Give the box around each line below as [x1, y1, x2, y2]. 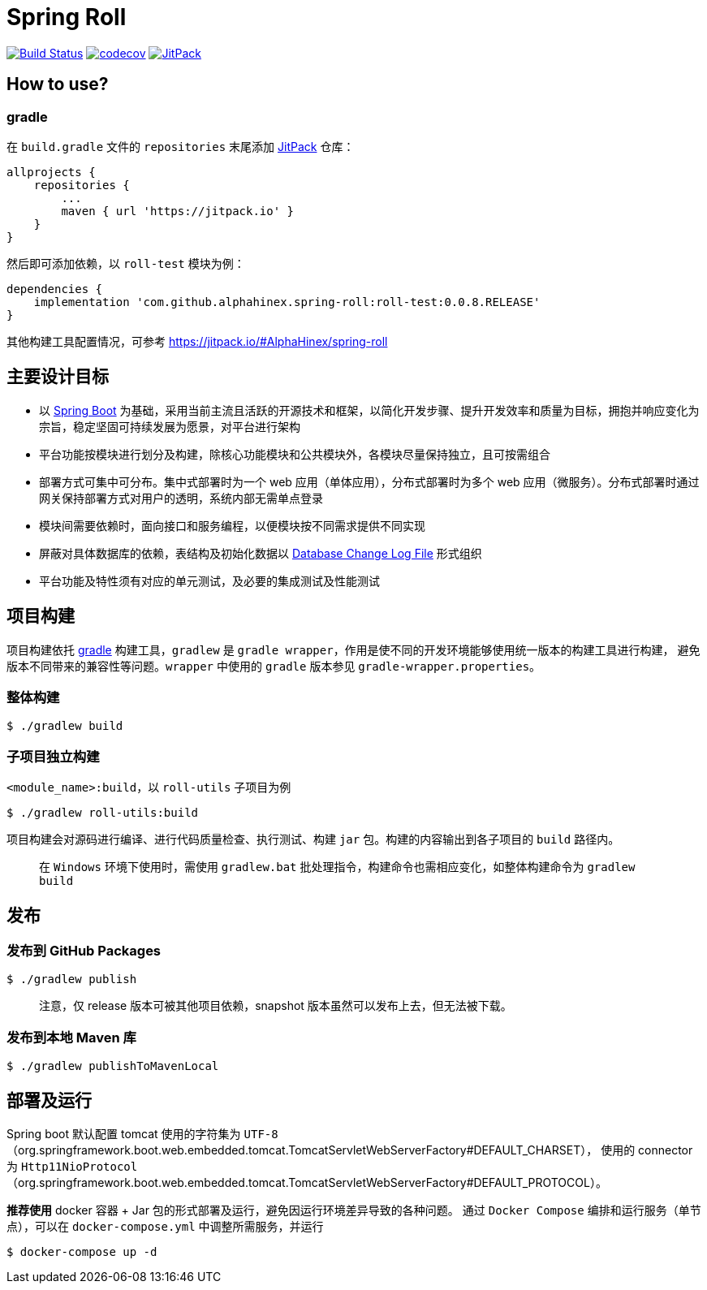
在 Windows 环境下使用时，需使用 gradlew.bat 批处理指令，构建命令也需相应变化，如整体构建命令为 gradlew [39, 860, 636, 874]
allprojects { [6, 165, 96, 179]
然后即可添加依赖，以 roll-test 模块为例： [6, 256, 245, 270]
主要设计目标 [6, 366, 109, 387]
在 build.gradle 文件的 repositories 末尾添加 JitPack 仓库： [6, 139, 355, 153]
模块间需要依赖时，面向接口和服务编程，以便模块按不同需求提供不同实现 [39, 518, 425, 533]
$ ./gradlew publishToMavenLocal [6, 1059, 219, 1073]
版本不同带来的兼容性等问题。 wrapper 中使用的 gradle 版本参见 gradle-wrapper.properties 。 [6, 658, 541, 673]
